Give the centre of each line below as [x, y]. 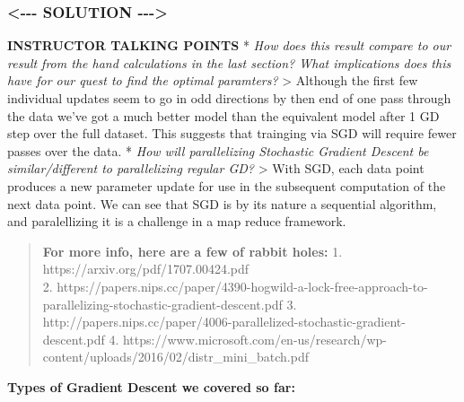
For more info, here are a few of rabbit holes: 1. [193, 251]
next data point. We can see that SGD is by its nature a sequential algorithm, [222, 203]
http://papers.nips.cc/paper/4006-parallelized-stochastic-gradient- [224, 322]
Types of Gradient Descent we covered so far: [151, 386]
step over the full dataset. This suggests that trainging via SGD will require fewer [232, 133]
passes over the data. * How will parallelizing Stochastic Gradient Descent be [218, 150]
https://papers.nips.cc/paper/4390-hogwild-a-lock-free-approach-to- [242, 286]
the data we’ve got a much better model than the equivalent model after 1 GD [223, 115]
